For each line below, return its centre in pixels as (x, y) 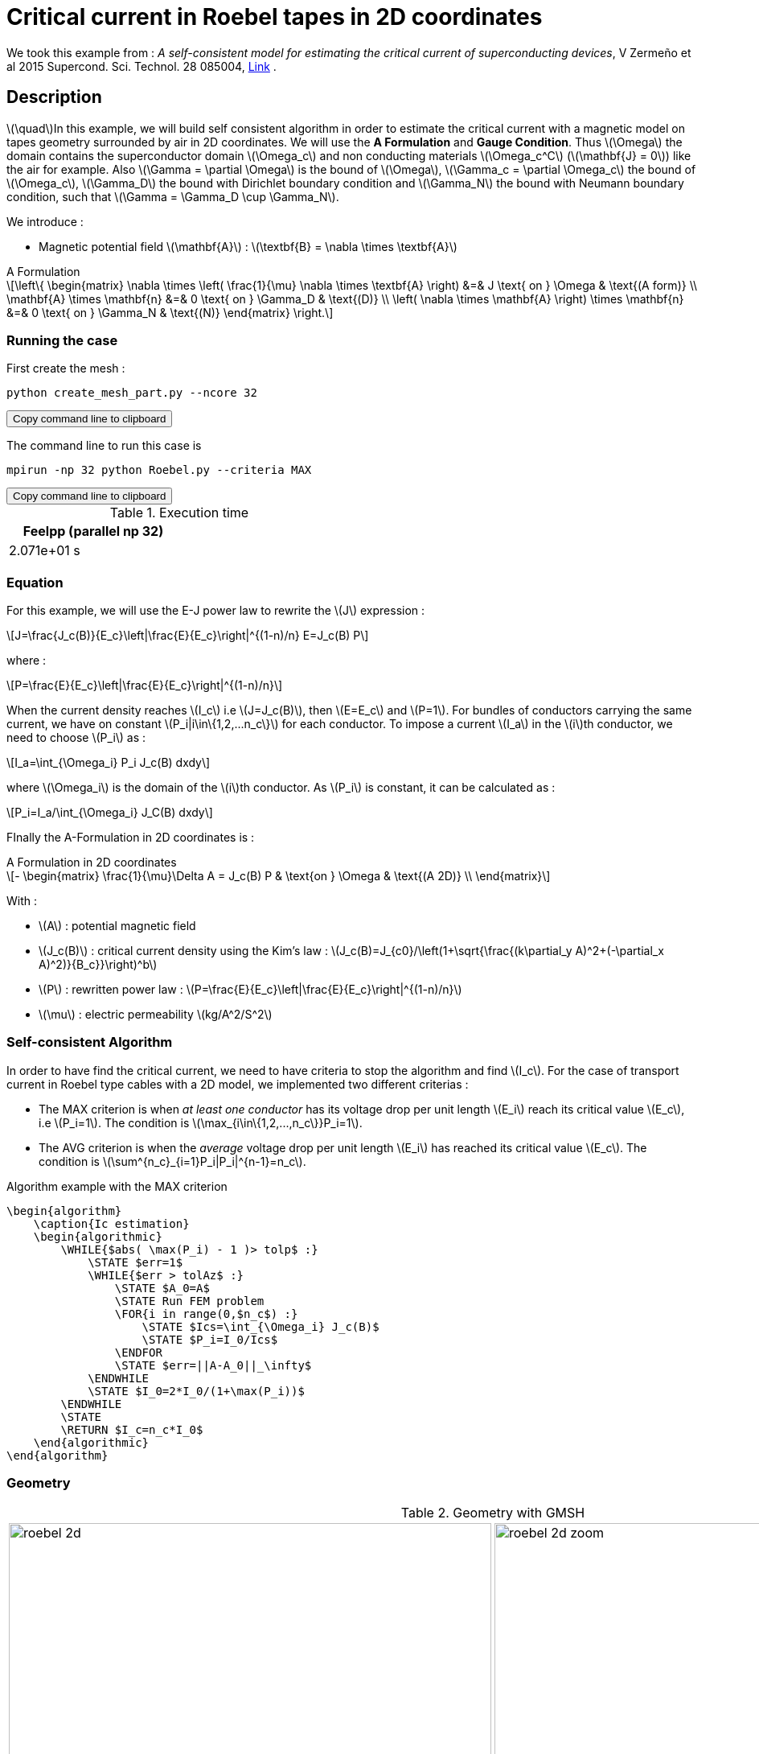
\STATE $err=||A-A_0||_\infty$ (213, 1365)
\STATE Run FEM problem (189, 1301)
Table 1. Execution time (179, 513)
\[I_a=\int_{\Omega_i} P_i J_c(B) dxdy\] (109, 763)
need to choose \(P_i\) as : (76, 738)
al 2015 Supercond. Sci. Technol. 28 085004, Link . (142, 66)
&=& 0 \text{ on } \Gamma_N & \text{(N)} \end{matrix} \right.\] (170, 312)
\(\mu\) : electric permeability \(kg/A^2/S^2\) (156, 1015)
